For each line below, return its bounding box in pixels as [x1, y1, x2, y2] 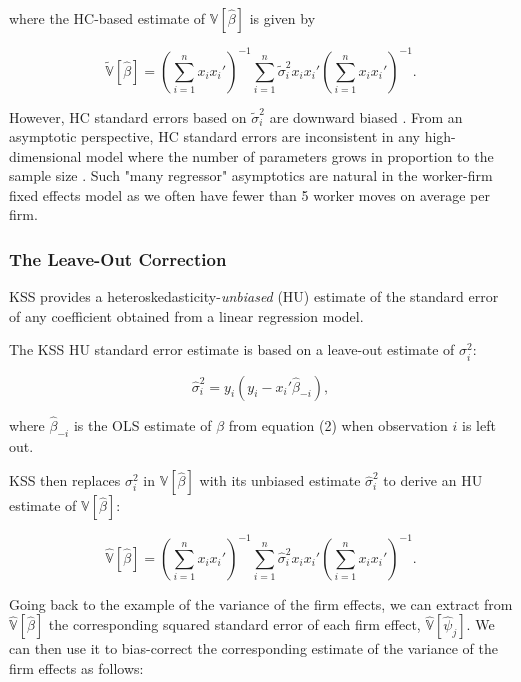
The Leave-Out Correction [9, 246, 227, 271]
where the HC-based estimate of [9, 8, 206, 28]
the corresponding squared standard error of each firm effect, [48, 614, 421, 635]
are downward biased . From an [269, 106, 463, 127]
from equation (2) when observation [228, 414, 448, 435]
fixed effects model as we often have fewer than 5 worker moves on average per [9, 184, 490, 205]
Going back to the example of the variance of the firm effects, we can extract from [9, 593, 513, 614]
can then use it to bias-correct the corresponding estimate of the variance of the [9, 638, 498, 659]
